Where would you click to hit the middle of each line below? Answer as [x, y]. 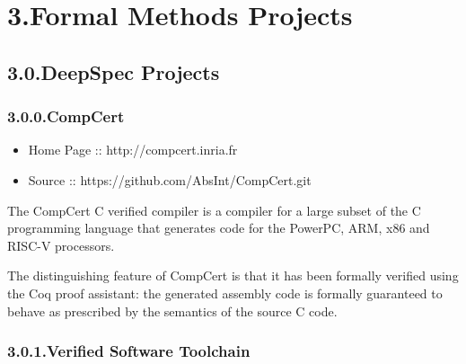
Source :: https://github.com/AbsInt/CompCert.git [170, 179]
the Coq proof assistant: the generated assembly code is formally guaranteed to [225, 293]
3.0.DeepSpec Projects [114, 71]
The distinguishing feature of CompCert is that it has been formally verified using [233, 275]
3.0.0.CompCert [66, 116]
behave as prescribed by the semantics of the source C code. [172, 311]
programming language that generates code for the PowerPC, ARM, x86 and [219, 228]
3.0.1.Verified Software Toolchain [129, 351]
